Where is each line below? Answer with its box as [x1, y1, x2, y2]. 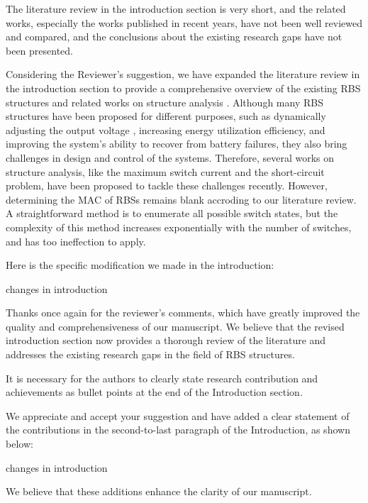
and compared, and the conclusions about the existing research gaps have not [6, 29, 342, 44]
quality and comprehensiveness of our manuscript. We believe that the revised [6, 319, 345, 333]
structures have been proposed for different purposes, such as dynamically [6, 109, 326, 123]
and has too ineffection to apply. [6, 233, 146, 248]
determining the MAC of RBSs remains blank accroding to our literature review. [6, 192, 357, 206]
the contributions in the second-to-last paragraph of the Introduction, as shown [6, 422, 350, 437]
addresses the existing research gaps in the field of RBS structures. [6, 347, 295, 362]
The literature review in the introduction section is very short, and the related [6, 1, 346, 16]
